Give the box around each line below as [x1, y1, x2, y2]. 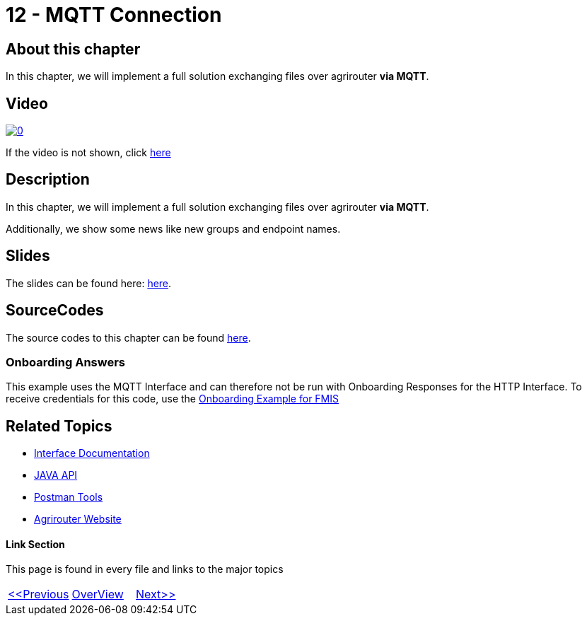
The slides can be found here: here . [6, 277, 172, 289]
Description [6, 170, 90, 189]
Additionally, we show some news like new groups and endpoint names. [6, 222, 341, 235]
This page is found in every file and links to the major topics [6, 563, 284, 576]
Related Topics [6, 417, 112, 435]
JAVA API [34, 469, 78, 482]
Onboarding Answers [6, 354, 126, 369]
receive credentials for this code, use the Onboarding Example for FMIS [6, 393, 339, 405]
